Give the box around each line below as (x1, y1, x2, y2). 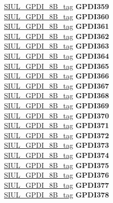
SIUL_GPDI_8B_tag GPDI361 (4, 21, 109, 31)
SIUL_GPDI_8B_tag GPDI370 (4, 110, 109, 120)
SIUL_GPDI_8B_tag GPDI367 (4, 80, 109, 91)
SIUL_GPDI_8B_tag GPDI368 (4, 90, 109, 101)
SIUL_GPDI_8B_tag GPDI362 (4, 30, 109, 41)
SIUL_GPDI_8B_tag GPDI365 (4, 60, 109, 71)
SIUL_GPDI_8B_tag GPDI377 (4, 179, 109, 190)
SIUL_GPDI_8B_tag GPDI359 (4, 1, 109, 11)
